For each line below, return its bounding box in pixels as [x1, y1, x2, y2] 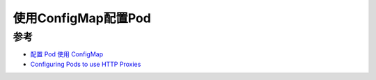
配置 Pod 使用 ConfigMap [30, 50, 104, 58]
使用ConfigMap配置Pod [13, 10, 151, 26]
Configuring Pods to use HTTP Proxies [30, 60, 141, 68]
